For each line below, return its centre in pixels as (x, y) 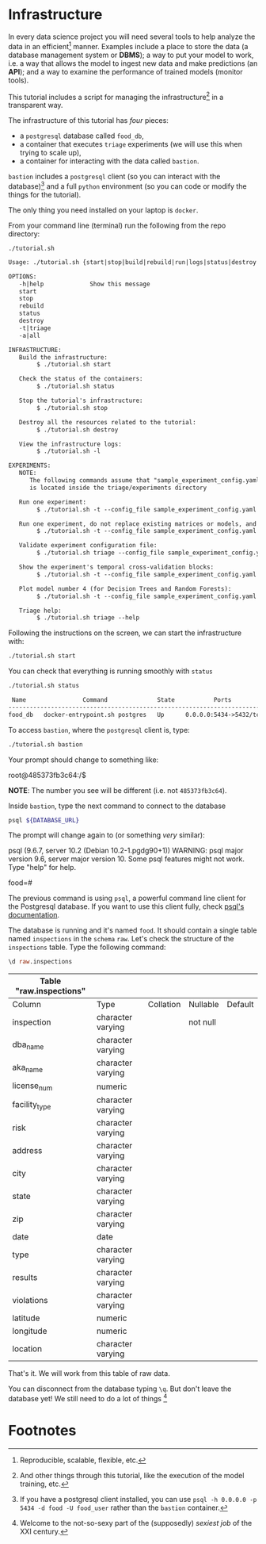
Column (27, 1005)
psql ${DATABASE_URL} (44, 820)
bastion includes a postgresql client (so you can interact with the (114, 177)
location (27, 1349)
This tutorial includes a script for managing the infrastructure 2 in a (116, 96)
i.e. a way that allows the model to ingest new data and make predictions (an (133, 63)
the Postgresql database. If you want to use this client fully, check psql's (126, 906)
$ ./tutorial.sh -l (69, 451)
